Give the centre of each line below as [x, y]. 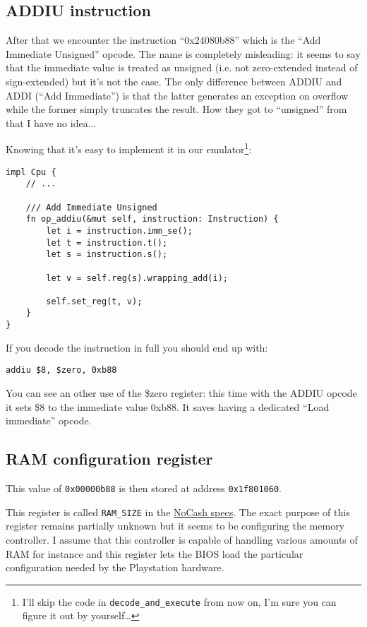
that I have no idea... [51, 123]
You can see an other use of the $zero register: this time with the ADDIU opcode [181, 393]
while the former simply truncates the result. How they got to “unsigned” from [176, 109]
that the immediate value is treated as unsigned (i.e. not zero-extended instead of [182, 67]
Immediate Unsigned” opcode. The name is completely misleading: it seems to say [183, 53]
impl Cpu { [31, 172]
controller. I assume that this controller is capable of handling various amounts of [182, 539]
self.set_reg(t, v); [94, 301]
